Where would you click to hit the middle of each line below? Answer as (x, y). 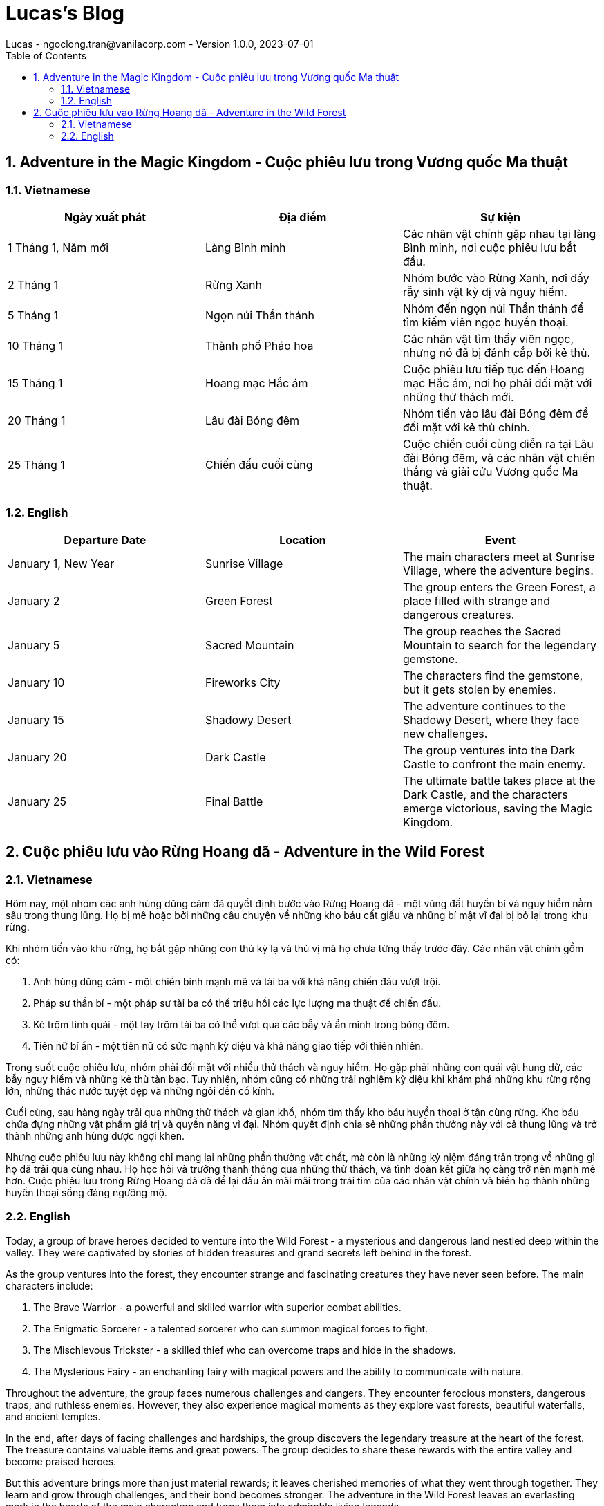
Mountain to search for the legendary (499, 645)
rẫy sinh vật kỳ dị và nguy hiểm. (485, 291)
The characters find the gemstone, (493, 675)
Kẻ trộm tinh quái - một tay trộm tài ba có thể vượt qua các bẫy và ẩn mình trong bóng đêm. (242, 1024)
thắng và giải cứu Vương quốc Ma (490, 471)
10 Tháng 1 (36, 345)
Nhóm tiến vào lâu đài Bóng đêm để (496, 413)
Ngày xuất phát (105, 217)
